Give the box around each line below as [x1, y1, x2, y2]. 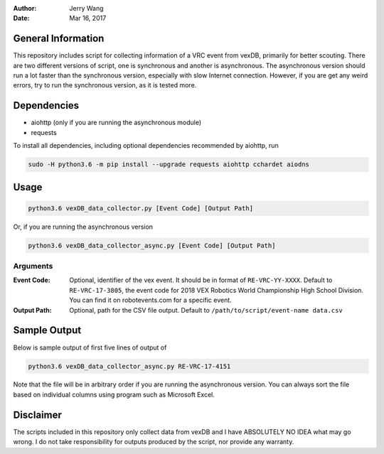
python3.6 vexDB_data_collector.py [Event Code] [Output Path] [28, 204, 254, 212]
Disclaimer [13, 409, 62, 421]
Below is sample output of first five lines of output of [13, 343, 167, 352]
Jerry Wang [69, 4, 104, 12]
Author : [13, 4, 37, 12]
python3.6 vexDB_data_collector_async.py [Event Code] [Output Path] [28, 242, 276, 249]
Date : [13, 14, 30, 23]
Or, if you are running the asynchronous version [13, 222, 153, 231]
